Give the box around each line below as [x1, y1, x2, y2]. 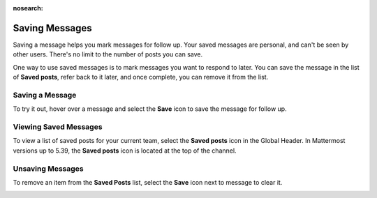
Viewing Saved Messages [13, 122, 103, 132]
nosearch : [13, 4, 43, 12]
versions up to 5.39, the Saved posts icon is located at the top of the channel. [13, 146, 237, 155]
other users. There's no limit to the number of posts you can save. [13, 50, 203, 59]
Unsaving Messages [13, 164, 84, 174]
